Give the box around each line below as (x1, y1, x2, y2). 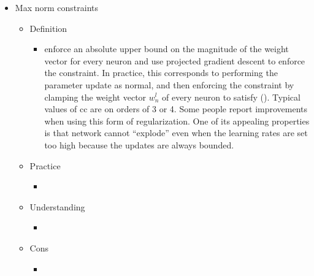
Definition (29, 21, 67, 34)
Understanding (29, 200, 85, 213)
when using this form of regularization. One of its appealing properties (44, 114, 310, 127)
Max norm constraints (15, 1, 98, 13)
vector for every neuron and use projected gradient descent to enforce (44, 54, 305, 67)
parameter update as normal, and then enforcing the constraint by (44, 78, 294, 91)
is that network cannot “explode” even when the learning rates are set (44, 126, 308, 139)
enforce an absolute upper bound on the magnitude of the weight (44, 42, 289, 55)
